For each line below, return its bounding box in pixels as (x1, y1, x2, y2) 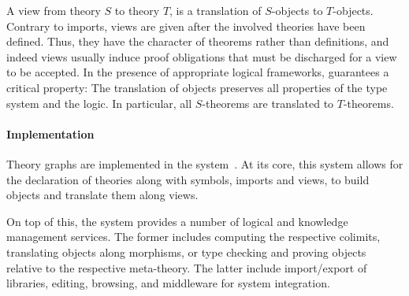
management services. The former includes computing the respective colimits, (6, 228, 381, 245)
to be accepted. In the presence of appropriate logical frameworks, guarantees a (6, 64, 389, 80)
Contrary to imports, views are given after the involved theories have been (6, 17, 366, 34)
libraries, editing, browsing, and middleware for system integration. (6, 275, 330, 291)
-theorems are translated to (202, 94, 334, 111)
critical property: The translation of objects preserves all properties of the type (6, 79, 388, 95)
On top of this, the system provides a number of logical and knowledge (6, 213, 348, 229)
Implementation (6, 125, 95, 142)
